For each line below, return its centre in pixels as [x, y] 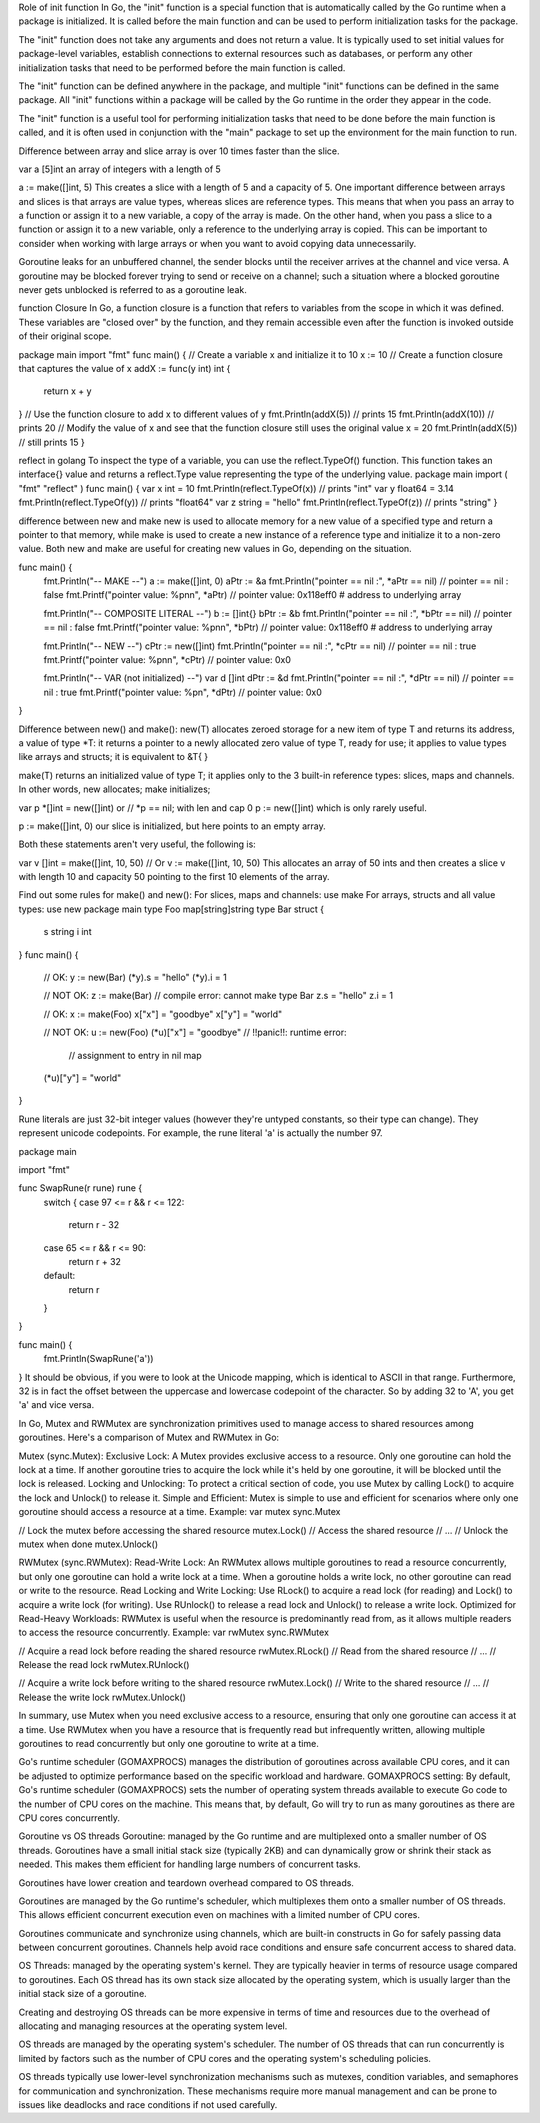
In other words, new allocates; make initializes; [114, 789]
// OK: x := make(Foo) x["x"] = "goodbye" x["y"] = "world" [163, 1014]
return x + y [67, 391]
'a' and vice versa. [56, 1405]
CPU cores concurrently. [69, 1817]
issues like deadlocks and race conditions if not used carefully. [148, 2104]
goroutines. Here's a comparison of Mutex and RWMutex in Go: [149, 1437]
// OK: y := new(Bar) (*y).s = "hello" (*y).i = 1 [135, 977]
